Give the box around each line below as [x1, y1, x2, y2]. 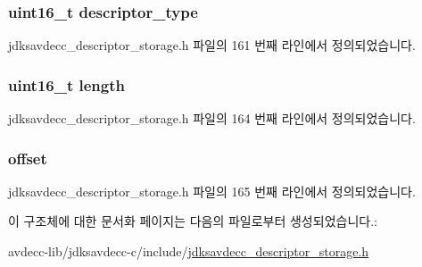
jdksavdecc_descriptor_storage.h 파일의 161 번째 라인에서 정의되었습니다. [8, 36, 416, 54]
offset [8, 146, 47, 169]
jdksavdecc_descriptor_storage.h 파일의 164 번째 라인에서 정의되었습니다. [8, 109, 416, 128]
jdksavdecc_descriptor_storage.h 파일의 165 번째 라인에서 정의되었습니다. [8, 181, 416, 200]
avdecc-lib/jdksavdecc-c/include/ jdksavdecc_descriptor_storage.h [8, 242, 369, 261]
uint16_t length [8, 73, 125, 96]
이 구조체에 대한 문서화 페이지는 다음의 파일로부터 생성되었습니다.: [8, 212, 377, 230]
